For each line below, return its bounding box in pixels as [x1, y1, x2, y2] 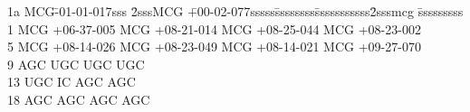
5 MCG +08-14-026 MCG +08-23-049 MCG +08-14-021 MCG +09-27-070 [7, 37, 421, 56]
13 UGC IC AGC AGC [7, 72, 136, 91]
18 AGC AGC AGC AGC [7, 89, 150, 108]
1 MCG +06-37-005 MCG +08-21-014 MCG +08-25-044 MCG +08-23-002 [7, 19, 421, 38]
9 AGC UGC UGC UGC [7, 54, 145, 73]
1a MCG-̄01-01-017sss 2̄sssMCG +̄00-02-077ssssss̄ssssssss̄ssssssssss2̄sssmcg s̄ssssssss [7, 2, 464, 20]
